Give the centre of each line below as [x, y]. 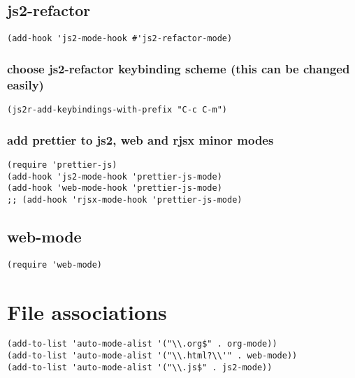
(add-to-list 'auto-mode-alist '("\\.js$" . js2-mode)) [140, 367]
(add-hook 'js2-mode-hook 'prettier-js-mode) [115, 176]
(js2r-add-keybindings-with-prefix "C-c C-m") [117, 110]
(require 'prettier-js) [62, 165]
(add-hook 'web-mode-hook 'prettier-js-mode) [115, 188]
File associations [87, 311]
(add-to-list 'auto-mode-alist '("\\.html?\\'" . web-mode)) [152, 356]
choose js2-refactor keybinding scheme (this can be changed [179, 68]
